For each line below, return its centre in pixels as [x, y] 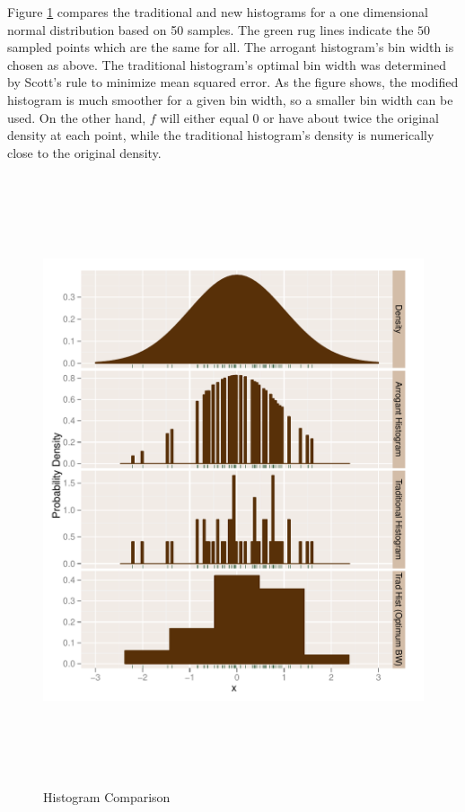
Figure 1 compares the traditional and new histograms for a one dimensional [218, 12]
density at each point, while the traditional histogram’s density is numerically [221, 135]
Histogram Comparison [107, 797]
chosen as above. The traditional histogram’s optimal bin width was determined [227, 64]
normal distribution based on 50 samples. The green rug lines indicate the [211, 29]
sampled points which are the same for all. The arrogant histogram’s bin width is [231, 47]
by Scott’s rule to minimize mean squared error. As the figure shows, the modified [233, 82]
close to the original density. [84, 152]
